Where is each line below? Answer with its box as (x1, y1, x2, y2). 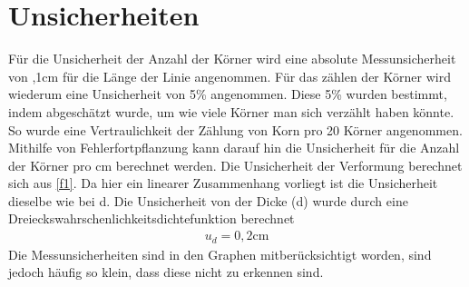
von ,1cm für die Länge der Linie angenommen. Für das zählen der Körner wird (8, 66, 451, 85)
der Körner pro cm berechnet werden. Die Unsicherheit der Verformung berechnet (8, 155, 463, 174)
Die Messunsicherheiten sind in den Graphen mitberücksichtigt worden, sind (8, 244, 432, 263)
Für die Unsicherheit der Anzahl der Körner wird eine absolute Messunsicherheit (8, 49, 456, 68)
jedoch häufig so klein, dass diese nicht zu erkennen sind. (8, 262, 324, 282)
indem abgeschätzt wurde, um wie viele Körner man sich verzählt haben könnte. (8, 102, 454, 121)
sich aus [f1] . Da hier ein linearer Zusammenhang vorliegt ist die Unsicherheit (8, 173, 438, 193)
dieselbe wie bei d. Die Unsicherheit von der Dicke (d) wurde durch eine (8, 191, 408, 210)
